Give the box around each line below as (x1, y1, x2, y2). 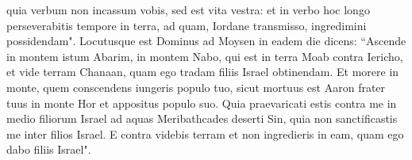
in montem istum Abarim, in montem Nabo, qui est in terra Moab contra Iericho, (6, 48, 403, 64)
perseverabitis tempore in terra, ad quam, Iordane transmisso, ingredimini (6, 17, 367, 33)
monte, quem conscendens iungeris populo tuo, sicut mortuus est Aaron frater (6, 78, 386, 95)
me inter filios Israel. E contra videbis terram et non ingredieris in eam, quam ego (6, 125, 404, 142)
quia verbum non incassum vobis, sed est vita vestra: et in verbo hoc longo (6, 2, 370, 17)
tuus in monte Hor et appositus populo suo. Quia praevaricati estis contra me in (6, 94, 397, 111)
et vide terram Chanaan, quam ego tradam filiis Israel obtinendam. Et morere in (6, 63, 399, 80)
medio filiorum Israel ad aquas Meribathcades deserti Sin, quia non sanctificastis (6, 110, 398, 127)
